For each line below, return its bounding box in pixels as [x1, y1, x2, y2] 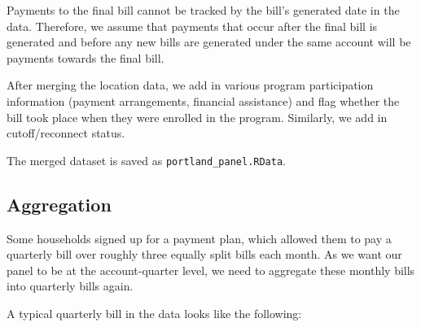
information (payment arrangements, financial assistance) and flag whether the [7, 92, 400, 109]
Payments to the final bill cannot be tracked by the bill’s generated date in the [7, 2, 400, 18]
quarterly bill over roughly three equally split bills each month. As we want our [7, 246, 402, 263]
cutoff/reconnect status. [7, 124, 125, 142]
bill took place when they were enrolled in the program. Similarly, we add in [7, 108, 388, 125]
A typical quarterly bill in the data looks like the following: [7, 304, 302, 321]
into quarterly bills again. [7, 277, 134, 294]
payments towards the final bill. [7, 49, 164, 66]
